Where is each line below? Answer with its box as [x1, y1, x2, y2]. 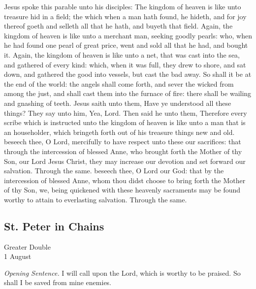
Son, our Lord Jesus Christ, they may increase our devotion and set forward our [4, 156, 246, 166]
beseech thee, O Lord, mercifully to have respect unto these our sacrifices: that [4, 136, 241, 147]
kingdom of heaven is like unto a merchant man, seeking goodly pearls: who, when [4, 30, 252, 40]
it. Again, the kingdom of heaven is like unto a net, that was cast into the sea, [4, 49, 240, 60]
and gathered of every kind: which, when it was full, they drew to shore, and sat [4, 59, 246, 69]
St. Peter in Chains [4, 218, 104, 233]
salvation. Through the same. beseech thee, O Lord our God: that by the [4, 165, 224, 176]
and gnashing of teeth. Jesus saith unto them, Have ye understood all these [4, 97, 231, 108]
